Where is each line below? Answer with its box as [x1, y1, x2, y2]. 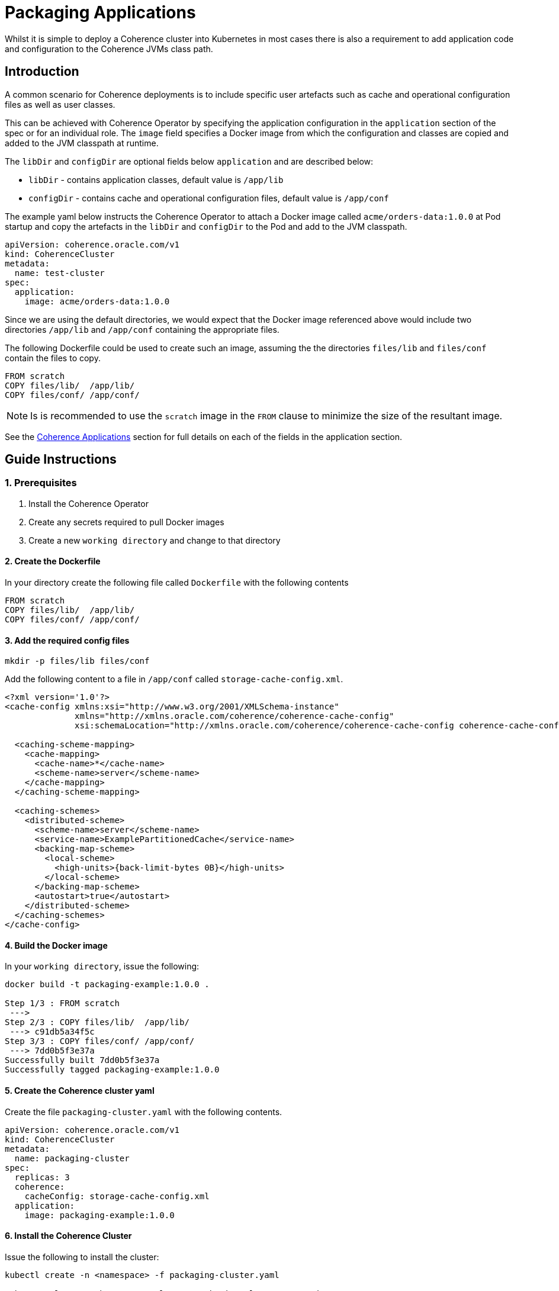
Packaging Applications [5, 2, 196, 23]
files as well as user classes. [5, 99, 115, 110]
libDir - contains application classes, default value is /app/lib [28, 174, 284, 185]
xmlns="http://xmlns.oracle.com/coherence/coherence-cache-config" [75, 711, 394, 721]
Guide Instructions [5, 452, 117, 467]
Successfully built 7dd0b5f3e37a [5, 1055, 160, 1065]
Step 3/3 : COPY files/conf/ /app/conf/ [5, 1036, 195, 1046]
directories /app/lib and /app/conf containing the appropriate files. [5, 324, 279, 335]
